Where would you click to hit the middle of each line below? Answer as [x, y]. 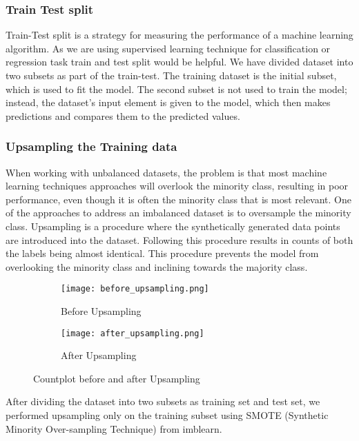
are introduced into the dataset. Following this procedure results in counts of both [179, 239]
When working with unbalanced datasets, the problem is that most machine [166, 172]
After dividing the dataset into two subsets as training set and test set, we [163, 401]
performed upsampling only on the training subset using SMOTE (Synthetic [167, 415]
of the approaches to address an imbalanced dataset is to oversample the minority [178, 213]
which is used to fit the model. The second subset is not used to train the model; [176, 89]
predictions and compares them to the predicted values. [123, 115]
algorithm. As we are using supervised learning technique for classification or [168, 48]
